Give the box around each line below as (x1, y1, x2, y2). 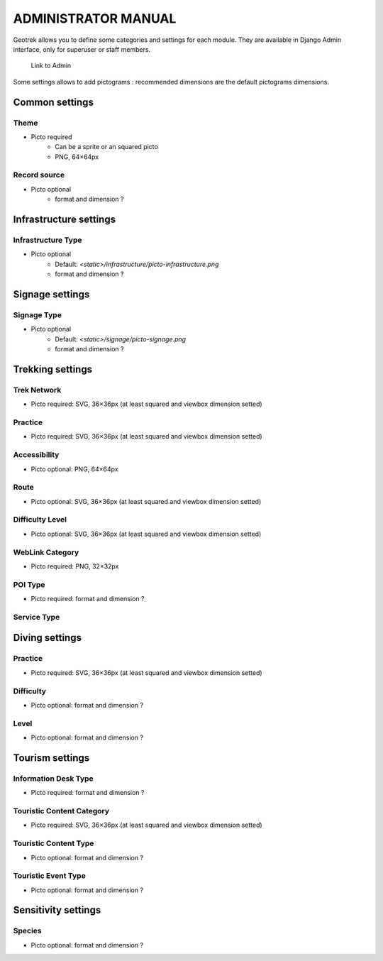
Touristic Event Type (13, 871, 87, 881)
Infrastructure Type (13, 235, 82, 245)
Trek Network (13, 385, 62, 395)
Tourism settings (13, 752, 90, 764)
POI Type (13, 579, 45, 589)
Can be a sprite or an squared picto (55, 143, 159, 151)
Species (13, 926, 42, 936)
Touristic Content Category (13, 806, 110, 816)
